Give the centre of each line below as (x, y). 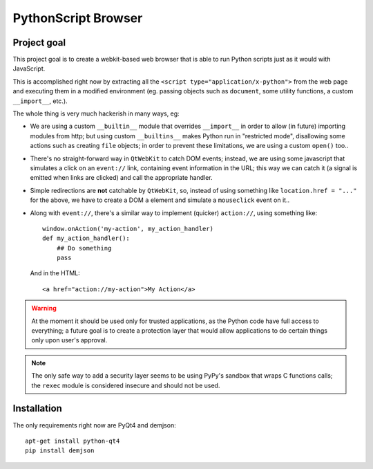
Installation (37, 408)
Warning (44, 309)
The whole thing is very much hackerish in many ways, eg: (96, 113)
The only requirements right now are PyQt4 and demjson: (94, 425)
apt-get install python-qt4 (73, 441)
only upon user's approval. (69, 340)
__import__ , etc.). (40, 101)
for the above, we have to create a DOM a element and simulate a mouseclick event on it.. (160, 200)
